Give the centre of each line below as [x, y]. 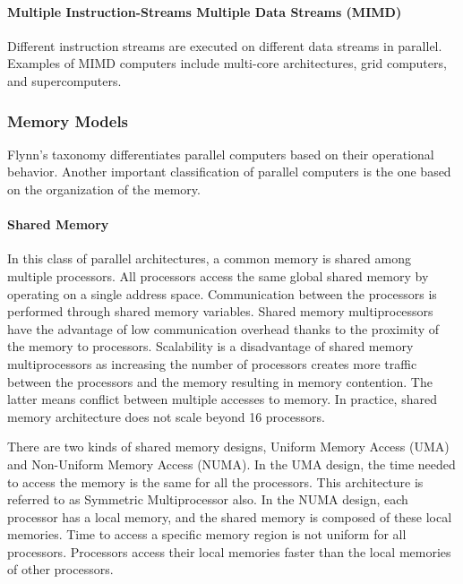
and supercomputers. [64, 80]
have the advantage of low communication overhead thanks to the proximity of [223, 328]
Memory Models [68, 120]
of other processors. [60, 569]
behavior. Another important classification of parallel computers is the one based [229, 172]
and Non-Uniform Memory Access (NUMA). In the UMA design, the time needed [231, 464]
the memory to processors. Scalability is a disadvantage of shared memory [210, 346]
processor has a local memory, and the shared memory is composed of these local [230, 516]
